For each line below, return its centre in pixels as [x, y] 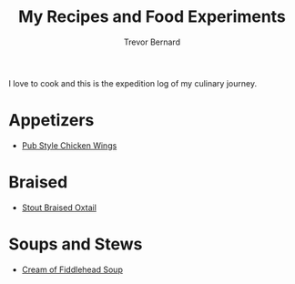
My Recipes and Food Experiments [152, 17]
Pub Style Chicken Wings [69, 145]
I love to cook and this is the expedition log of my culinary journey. [132, 83]
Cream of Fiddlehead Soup [72, 269]
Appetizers [51, 121]
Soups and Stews [76, 244]
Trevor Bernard [152, 42]
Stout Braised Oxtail [59, 208]
